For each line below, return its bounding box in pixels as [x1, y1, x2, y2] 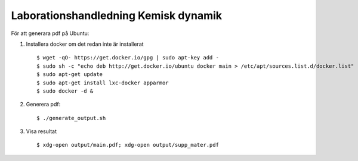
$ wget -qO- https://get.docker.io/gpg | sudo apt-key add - [36, 54, 219, 61]
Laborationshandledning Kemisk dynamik [11, 9, 223, 22]
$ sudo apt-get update [36, 71, 103, 78]
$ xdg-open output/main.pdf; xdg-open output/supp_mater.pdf [36, 141, 219, 149]
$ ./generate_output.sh [36, 115, 106, 121]
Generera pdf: [26, 101, 61, 108]
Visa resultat [26, 128, 57, 135]
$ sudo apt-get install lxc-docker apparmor [36, 79, 169, 86]
